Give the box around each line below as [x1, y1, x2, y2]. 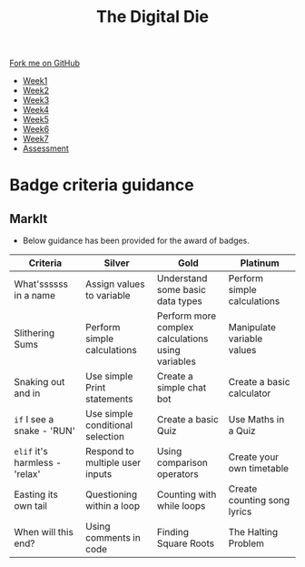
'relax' [14, 468, 41, 481]
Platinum [240, 257, 280, 269]
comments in [85, 532, 141, 544]
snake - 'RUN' [14, 425, 75, 438]
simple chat [157, 381, 207, 394]
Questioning [85, 489, 138, 501]
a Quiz [228, 425, 256, 438]
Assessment [22, 143, 70, 154]
